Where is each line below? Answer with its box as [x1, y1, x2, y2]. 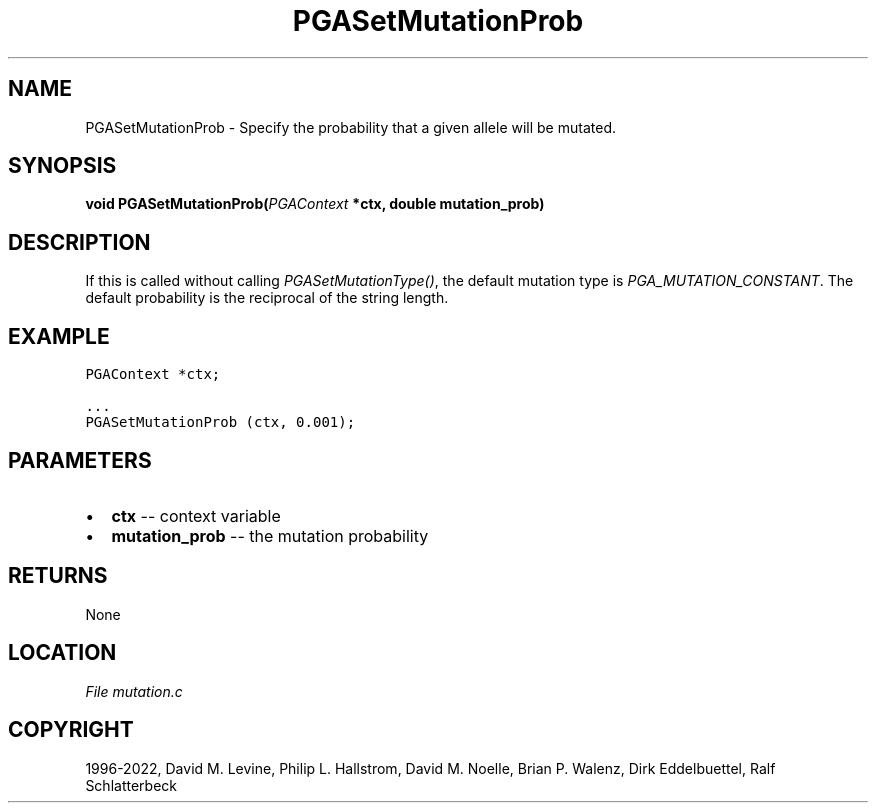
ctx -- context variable [111, 505, 281, 526]
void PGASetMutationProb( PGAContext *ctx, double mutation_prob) [85, 195, 545, 213]
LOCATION [8, 640, 117, 666]
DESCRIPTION [8, 229, 151, 255]
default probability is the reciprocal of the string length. [85, 289, 449, 307]
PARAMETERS [8, 447, 152, 473]
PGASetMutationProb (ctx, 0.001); [85, 414, 356, 431]
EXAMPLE [8, 323, 110, 349]
